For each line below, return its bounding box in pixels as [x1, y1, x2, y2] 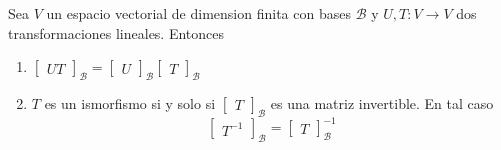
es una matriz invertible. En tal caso [270, 92, 494, 113]
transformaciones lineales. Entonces [8, 22, 225, 43]
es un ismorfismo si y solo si [44, 92, 216, 113]
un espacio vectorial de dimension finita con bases [46, 3, 351, 23]
